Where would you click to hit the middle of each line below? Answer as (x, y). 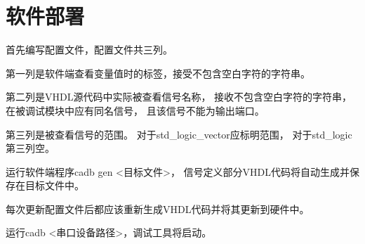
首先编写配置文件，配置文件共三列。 (89, 50)
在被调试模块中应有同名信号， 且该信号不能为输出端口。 (135, 110)
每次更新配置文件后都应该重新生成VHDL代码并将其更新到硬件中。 (158, 208)
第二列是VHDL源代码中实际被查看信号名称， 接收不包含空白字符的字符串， (179, 97)
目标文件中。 (54, 185)
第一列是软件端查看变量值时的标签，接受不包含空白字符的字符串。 (158, 73)
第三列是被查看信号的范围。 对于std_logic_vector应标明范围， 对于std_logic (179, 134)
